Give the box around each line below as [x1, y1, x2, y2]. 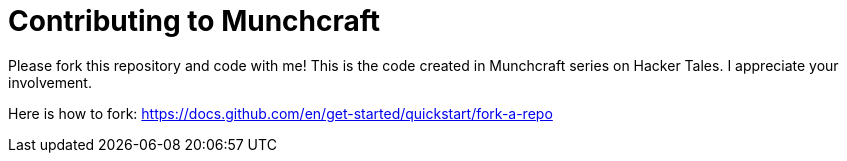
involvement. [8, 73, 92, 91]
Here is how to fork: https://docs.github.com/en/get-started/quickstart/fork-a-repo [8, 104, 553, 122]
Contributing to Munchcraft [8, 4, 381, 38]
